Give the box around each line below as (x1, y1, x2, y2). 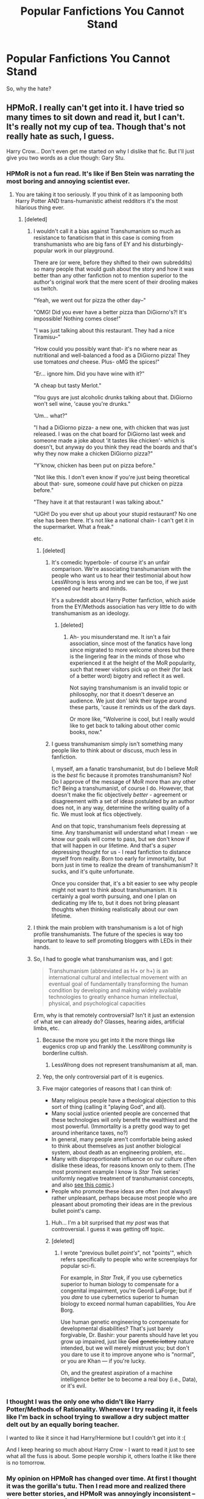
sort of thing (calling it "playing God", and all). (51, 1103, 166, 1111)
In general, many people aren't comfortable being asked (51, 1136, 193, 1143)
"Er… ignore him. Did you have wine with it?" (33, 370, 145, 377)
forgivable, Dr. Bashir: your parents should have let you (60, 1331, 199, 1339)
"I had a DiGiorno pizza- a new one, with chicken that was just (33, 424, 190, 432)
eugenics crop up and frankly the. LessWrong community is (42, 1043, 192, 1050)
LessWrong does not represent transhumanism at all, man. (51, 1061, 198, 1069)
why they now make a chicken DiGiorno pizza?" (33, 450, 153, 457)
